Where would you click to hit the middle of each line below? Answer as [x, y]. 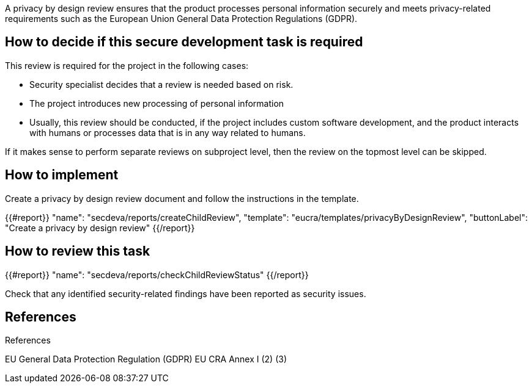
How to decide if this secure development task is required [184, 42]
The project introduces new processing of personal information [157, 103]
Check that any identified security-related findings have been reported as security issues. [186, 293]
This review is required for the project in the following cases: [127, 65]
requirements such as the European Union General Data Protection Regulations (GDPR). [181, 19]
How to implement [62, 175]
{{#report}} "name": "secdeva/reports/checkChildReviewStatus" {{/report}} [157, 275]
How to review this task [78, 251]
